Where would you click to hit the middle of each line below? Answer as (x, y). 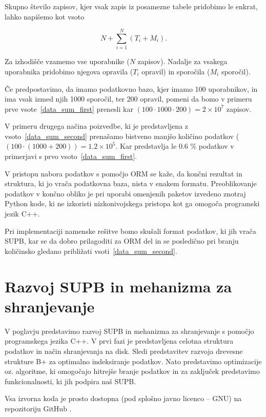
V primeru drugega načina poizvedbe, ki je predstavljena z (97, 126)
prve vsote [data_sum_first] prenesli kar (69, 108)
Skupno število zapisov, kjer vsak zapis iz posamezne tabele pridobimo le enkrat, (131, 6)
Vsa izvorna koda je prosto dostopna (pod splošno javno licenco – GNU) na (123, 398)
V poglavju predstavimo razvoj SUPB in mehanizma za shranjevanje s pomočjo (129, 331)
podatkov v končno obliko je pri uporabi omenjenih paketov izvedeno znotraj (125, 193)
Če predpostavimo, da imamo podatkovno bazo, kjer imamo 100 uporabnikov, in (131, 88)
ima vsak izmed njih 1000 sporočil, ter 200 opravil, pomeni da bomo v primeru (128, 99)
